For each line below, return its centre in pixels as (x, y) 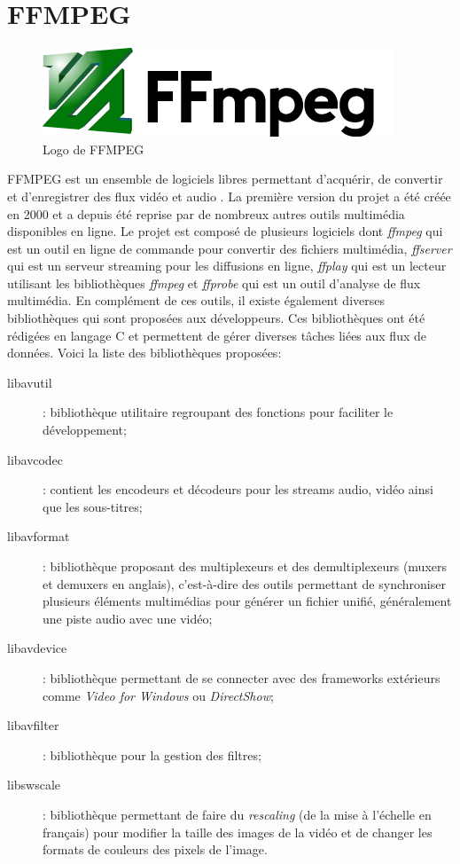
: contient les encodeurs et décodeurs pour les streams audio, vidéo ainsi (238, 489)
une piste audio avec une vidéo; (128, 618)
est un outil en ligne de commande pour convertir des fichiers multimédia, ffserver (230, 248)
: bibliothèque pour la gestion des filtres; (152, 754)
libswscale (34, 785)
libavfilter (33, 725)
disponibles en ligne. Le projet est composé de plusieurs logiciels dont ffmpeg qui (225, 231)
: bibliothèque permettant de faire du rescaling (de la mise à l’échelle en (237, 814)
